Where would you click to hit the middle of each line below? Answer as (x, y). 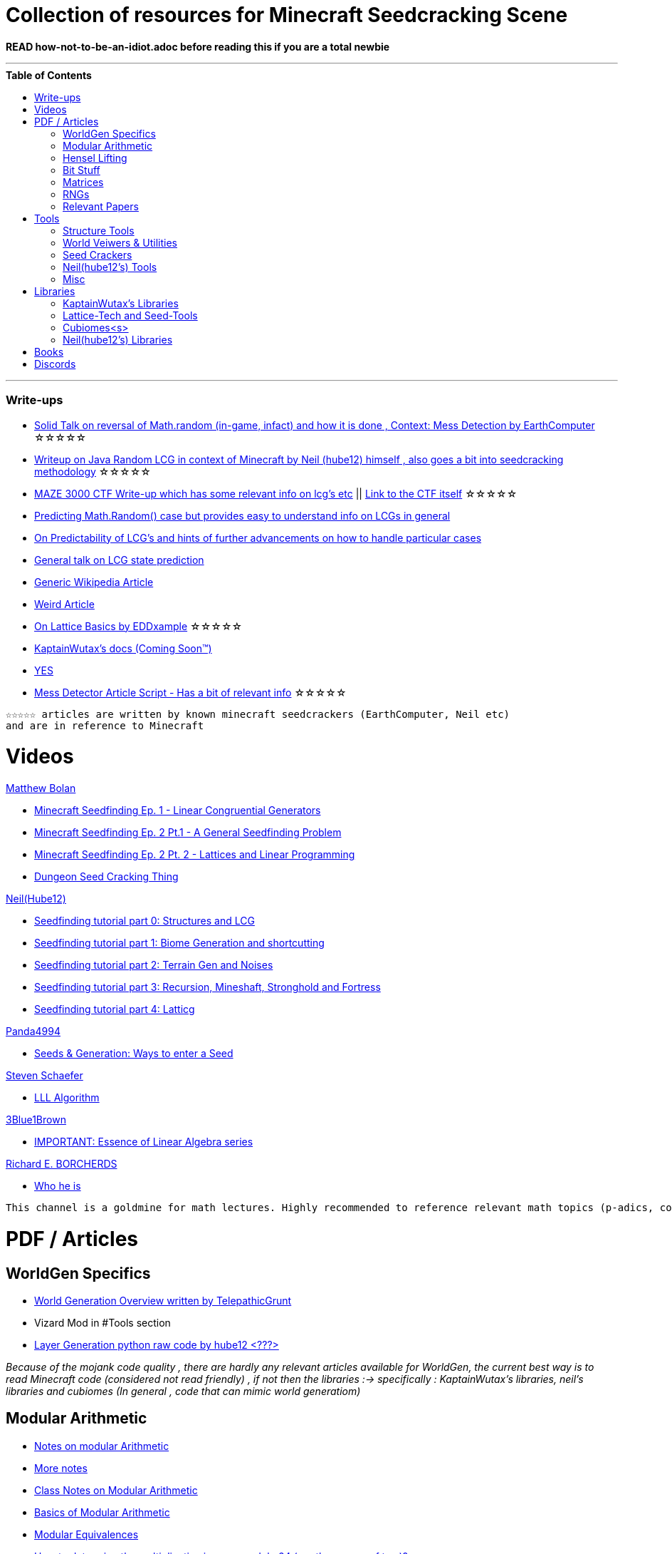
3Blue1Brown (36, 1120)
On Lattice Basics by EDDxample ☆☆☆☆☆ (138, 626)
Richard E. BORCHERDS (62, 1164)
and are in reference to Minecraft (105, 725)
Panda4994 (33, 1031)
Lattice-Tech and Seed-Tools (130, 315)
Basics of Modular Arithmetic (102, 1512)
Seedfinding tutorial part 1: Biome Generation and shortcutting (179, 943)
